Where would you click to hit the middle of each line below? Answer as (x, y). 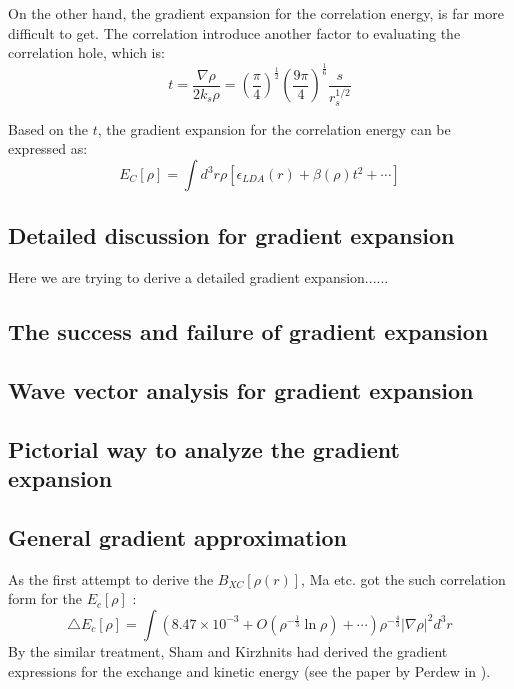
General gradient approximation (177, 536)
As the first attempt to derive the (111, 578)
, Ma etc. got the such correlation (403, 578)
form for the (45, 598)
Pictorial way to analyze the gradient (204, 448)
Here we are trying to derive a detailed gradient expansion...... (198, 277)
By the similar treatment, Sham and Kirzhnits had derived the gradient (228, 650)
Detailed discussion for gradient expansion (231, 235)
